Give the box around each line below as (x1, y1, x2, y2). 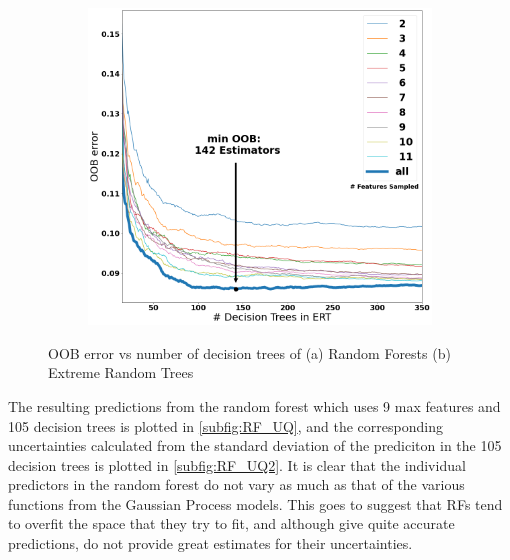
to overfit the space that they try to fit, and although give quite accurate (8, 513, 455, 534)
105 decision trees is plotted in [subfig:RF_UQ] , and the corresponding (8, 415, 443, 436)
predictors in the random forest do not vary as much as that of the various (8, 474, 465, 495)
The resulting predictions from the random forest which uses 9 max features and (8, 395, 501, 416)
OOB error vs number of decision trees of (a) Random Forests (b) (48, 342, 451, 363)
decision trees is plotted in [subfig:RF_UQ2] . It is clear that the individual (8, 454, 466, 475)
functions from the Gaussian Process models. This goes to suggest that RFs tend (8, 493, 503, 514)
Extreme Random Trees (48, 362, 194, 383)
